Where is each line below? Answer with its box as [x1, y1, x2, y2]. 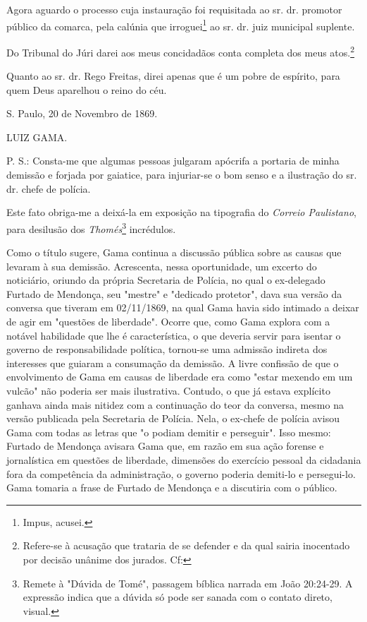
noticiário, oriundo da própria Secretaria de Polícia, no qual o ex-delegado [6, 273, 325, 287]
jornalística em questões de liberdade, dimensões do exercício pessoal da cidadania [6, 453, 361, 467]
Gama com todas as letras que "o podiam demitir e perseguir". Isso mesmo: [6, 424, 331, 439]
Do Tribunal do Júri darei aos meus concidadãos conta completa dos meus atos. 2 [6, 42, 355, 59]
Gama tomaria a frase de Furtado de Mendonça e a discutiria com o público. [6, 480, 337, 495]
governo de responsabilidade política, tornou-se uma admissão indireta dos [6, 342, 328, 357]
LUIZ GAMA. [6, 129, 68, 144]
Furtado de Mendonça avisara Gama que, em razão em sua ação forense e [6, 438, 324, 453]
